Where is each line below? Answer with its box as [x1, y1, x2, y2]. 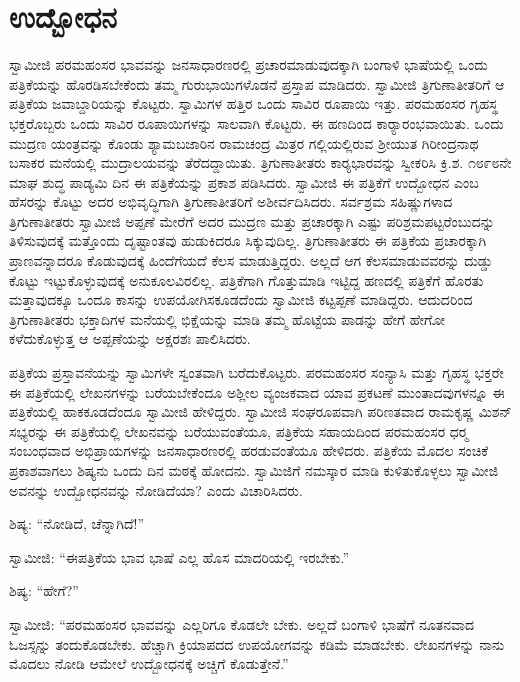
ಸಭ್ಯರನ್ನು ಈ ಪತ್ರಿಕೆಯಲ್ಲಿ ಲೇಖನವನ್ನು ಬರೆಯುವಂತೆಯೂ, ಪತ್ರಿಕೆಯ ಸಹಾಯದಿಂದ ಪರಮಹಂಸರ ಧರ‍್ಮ [9, 420, 469, 441]
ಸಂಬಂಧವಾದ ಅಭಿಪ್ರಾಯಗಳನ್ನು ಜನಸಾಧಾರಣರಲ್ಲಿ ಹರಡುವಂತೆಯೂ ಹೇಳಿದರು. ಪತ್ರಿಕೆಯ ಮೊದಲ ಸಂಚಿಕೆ [9, 440, 489, 461]
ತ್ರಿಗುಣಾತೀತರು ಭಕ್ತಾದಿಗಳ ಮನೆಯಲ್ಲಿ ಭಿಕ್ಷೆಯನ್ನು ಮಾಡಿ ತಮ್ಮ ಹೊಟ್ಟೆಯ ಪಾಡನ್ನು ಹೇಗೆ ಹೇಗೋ [9, 308, 446, 329]
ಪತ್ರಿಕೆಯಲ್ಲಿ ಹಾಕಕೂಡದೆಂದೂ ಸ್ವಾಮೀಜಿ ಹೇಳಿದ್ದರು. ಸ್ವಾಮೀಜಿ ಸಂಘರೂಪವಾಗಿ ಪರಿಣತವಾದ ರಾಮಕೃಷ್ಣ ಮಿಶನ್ [9, 401, 512, 422]
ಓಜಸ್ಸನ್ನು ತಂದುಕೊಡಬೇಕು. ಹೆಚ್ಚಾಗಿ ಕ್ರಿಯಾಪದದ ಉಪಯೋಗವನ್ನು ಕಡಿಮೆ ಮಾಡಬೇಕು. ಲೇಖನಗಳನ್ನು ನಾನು [9, 633, 505, 654]
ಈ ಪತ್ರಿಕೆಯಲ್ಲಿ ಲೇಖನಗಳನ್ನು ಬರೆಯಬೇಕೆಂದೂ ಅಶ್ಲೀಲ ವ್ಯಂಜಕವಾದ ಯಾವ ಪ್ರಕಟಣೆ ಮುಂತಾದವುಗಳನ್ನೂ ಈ [9, 381, 505, 402]
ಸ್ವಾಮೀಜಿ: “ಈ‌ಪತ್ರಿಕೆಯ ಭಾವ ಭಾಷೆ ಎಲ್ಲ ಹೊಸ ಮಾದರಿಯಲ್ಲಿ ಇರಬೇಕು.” [9, 546, 350, 567]
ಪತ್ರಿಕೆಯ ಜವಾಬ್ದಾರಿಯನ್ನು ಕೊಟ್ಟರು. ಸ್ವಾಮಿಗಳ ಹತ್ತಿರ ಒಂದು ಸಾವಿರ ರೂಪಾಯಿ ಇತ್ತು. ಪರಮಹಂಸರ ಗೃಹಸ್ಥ [9, 93, 498, 114]
